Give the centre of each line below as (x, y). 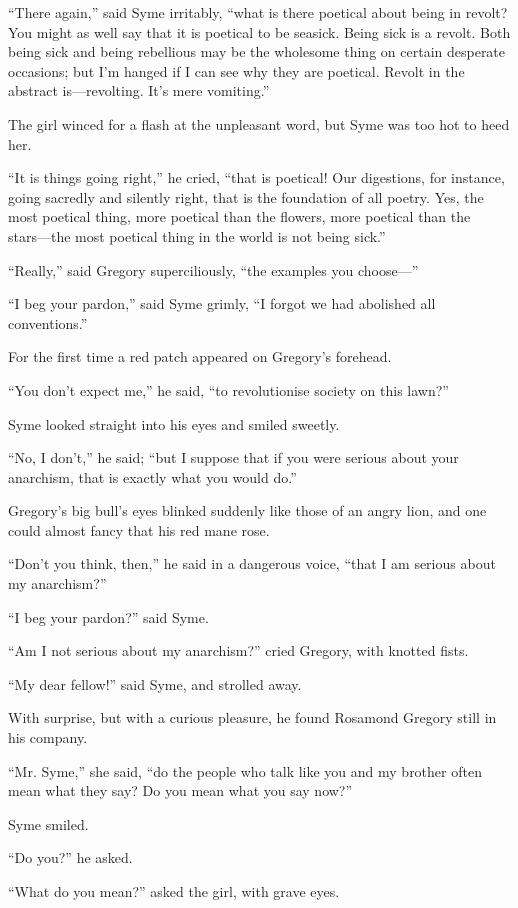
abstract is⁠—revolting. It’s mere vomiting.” (139, 90)
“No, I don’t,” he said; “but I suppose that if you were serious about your (233, 457)
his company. (48, 737)
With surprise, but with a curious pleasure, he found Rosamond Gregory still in (252, 717)
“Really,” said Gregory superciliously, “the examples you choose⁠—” (213, 269)
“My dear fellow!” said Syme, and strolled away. (155, 683)
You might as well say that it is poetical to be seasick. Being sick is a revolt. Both (259, 31)
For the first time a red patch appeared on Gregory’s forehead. (200, 356)
